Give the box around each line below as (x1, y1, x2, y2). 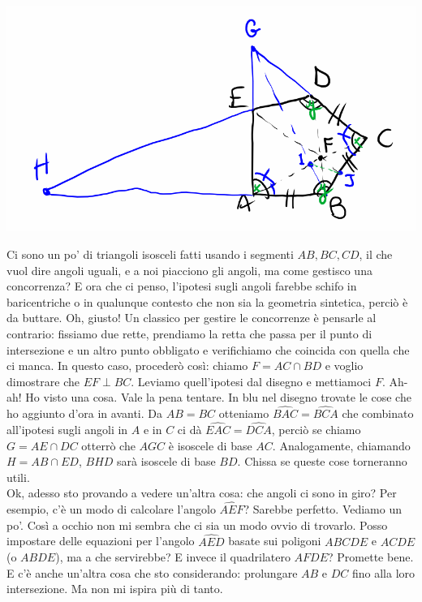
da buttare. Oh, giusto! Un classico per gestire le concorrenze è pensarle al (6, 309, 377, 326)
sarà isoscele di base (117, 453, 216, 470)
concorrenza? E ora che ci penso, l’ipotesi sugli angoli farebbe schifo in (6, 277, 357, 295)
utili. (6, 468, 30, 485)
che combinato (342, 405, 414, 422)
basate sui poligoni (228, 532, 321, 549)
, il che (359, 245, 393, 262)
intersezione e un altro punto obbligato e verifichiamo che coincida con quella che (6, 341, 410, 358)
